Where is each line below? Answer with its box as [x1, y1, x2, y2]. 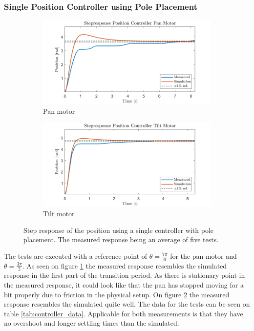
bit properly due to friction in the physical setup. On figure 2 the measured [4, 289, 230, 299]
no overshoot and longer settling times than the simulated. [4, 318, 179, 328]
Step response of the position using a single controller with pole [23, 225, 214, 235]
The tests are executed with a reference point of [4, 250, 148, 261]
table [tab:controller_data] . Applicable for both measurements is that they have [4, 308, 243, 318]
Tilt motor [43, 208, 75, 218]
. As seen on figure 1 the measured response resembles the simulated [22, 260, 227, 270]
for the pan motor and [170, 250, 237, 261]
